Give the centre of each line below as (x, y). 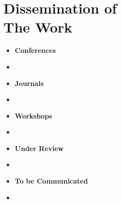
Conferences (35, 50)
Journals (29, 83)
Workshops (33, 115)
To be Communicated (51, 181)
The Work (38, 27)
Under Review (39, 148)
